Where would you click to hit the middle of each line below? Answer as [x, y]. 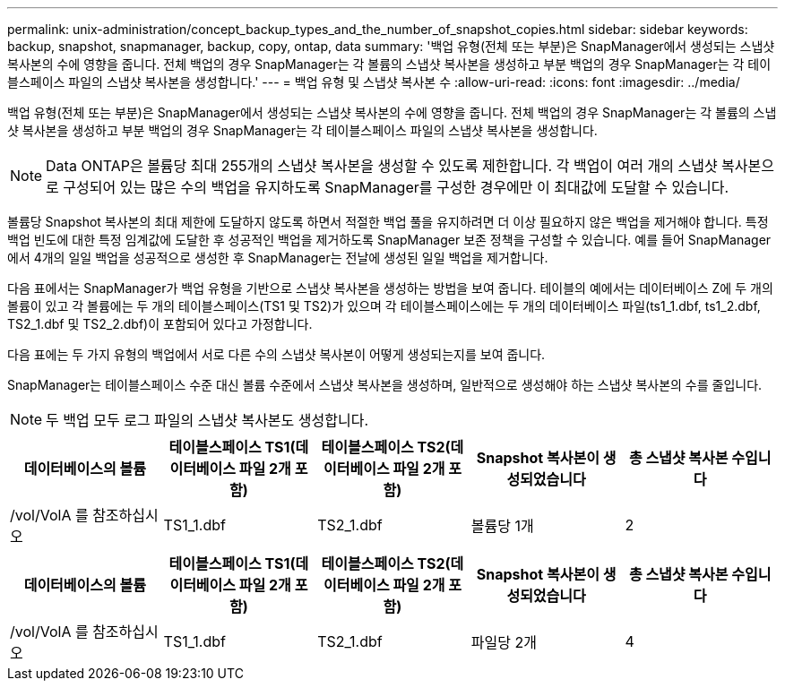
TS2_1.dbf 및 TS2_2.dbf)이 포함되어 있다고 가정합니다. [160, 324]
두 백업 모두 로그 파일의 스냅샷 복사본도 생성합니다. [207, 420]
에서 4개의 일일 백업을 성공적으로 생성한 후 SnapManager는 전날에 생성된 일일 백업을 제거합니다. [278, 258]
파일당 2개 [504, 642]
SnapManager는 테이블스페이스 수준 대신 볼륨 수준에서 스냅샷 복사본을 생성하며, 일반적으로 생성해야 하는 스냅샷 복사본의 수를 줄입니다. [385, 385]
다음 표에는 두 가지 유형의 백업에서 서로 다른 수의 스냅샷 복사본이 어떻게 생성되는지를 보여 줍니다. [276, 354]
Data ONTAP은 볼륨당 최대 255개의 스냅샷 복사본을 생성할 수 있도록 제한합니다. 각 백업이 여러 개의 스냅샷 [382, 166]
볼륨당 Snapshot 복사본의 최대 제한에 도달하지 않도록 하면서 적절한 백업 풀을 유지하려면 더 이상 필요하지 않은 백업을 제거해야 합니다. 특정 [388, 222]
